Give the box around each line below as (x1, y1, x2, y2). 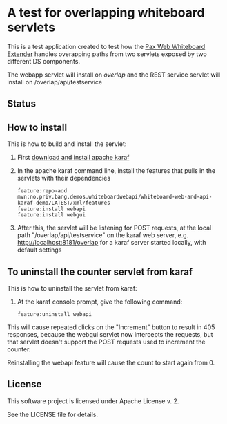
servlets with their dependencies (17, 174, 111, 183)
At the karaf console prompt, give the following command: (17, 297, 183, 306)
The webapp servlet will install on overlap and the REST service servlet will (7, 71, 221, 79)
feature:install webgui (17, 212, 86, 219)
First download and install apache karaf (17, 154, 130, 162)
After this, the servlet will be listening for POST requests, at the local (17, 223, 212, 232)
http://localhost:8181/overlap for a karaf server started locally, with (17, 239, 206, 247)
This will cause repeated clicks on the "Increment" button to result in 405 (7, 323, 215, 331)
